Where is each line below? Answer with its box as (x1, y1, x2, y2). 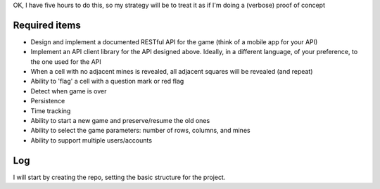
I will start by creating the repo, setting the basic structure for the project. (13, 173, 226, 181)
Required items (13, 19, 81, 31)
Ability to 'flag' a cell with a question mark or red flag (30, 77, 184, 86)
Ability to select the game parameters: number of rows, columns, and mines (30, 126, 251, 135)
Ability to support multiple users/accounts (30, 136, 153, 144)
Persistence (30, 97, 65, 105)
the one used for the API (30, 57, 101, 66)
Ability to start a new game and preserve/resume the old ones (30, 117, 210, 125)
